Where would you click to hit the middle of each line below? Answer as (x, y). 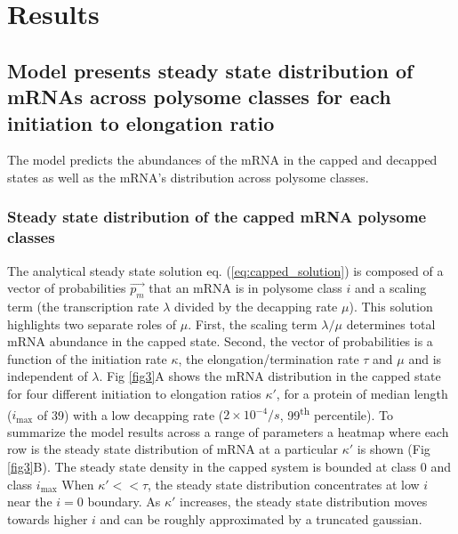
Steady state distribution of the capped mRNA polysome (217, 217)
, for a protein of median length (362, 394)
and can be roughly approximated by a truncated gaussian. (261, 518)
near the (30, 502)
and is (425, 358)
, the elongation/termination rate (269, 358)
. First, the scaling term (253, 324)
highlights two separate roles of (92, 324)
